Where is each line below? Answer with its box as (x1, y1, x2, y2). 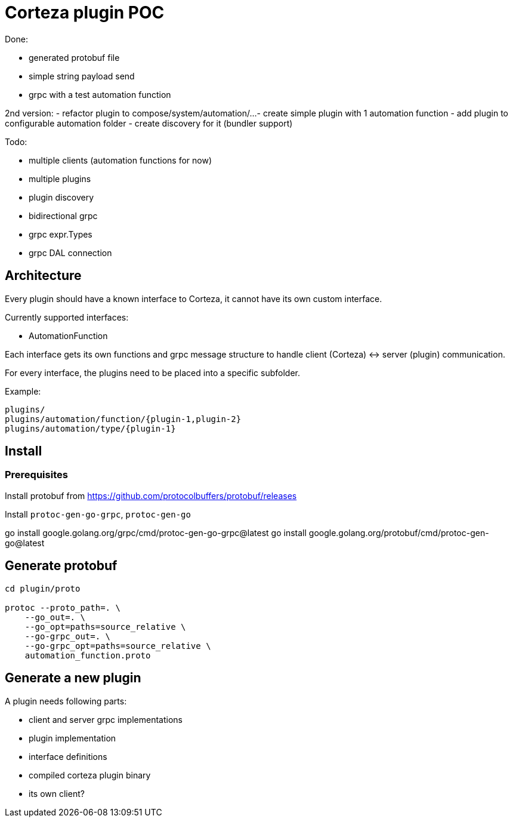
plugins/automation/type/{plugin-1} (5, 423, 176, 433)
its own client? (29, 788, 85, 799)
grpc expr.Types (29, 229, 92, 239)
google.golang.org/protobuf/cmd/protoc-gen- (308, 527, 489, 538)
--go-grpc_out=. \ (24, 631, 111, 641)
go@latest (5, 537, 45, 548)
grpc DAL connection (29, 247, 112, 258)
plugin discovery (29, 192, 94, 202)
